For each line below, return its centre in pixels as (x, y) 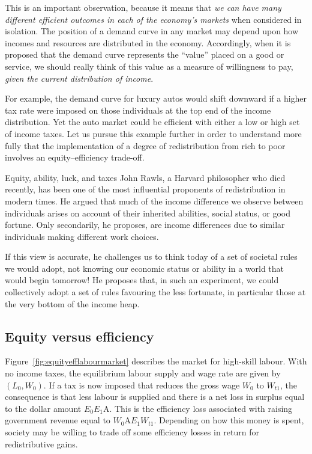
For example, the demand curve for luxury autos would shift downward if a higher (156, 98)
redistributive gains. (41, 443)
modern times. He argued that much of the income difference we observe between (154, 201)
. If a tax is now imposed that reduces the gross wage (142, 385)
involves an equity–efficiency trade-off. (75, 157)
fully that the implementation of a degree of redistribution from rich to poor (145, 145)
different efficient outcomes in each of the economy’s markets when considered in (153, 19)
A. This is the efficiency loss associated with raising (198, 408)
